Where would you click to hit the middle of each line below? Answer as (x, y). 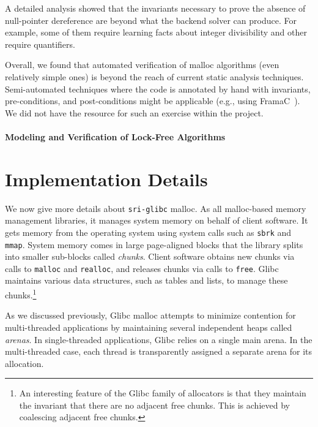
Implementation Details (106, 179)
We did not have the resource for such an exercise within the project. (134, 112)
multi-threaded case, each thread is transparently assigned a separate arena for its (159, 351)
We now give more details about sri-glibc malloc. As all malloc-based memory (156, 208)
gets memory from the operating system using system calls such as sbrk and (148, 232)
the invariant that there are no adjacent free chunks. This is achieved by (154, 405)
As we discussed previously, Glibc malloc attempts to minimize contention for (150, 315)
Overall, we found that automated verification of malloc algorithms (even (142, 65)
